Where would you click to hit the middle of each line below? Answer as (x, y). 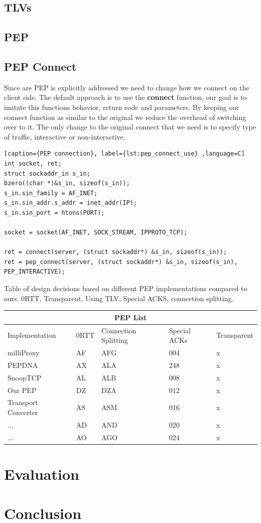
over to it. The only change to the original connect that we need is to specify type (130, 127)
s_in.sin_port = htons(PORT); (54, 213)
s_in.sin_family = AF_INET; (51, 193)
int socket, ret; (33, 163)
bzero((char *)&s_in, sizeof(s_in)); (67, 183)
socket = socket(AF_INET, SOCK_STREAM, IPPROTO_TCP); (96, 233)
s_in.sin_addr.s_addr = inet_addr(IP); (71, 203)
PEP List (130, 317)
